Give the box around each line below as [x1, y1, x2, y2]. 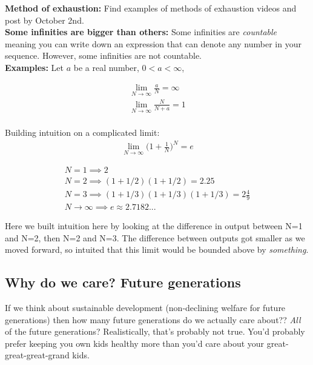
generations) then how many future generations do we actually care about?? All [5, 313, 301, 326]
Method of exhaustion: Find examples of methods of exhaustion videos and [5, 2, 297, 14]
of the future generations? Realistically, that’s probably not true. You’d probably [5, 325, 305, 338]
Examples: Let [5, 61, 64, 73]
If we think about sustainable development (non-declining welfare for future [5, 301, 286, 313]
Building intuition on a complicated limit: [5, 126, 160, 139]
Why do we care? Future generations [5, 273, 241, 292]
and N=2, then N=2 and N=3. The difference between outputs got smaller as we [5, 231, 305, 244]
